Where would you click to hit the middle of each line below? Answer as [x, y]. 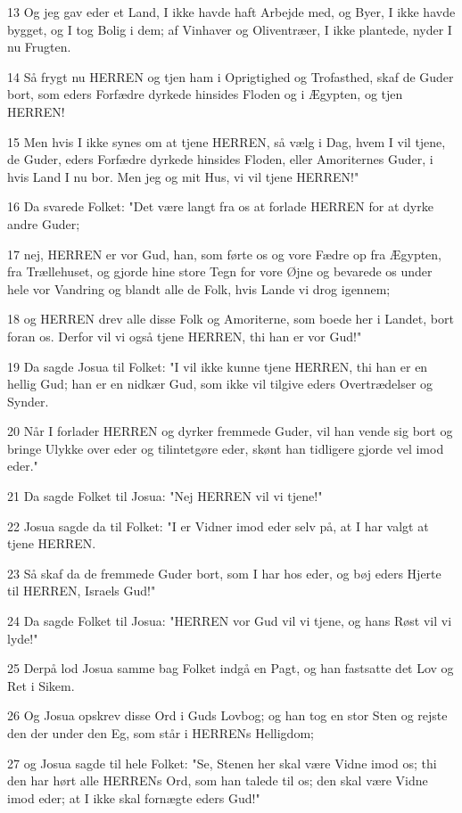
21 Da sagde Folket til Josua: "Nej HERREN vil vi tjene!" [165, 496]
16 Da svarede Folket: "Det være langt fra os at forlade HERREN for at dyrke [220, 206]
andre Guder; [44, 223]
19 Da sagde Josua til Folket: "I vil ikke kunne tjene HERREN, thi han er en [218, 366]
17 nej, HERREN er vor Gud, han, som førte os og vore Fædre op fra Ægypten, [225, 254]
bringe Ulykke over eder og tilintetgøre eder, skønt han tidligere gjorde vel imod [226, 448]
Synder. [28, 401]
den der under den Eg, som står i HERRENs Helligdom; [161, 733]
